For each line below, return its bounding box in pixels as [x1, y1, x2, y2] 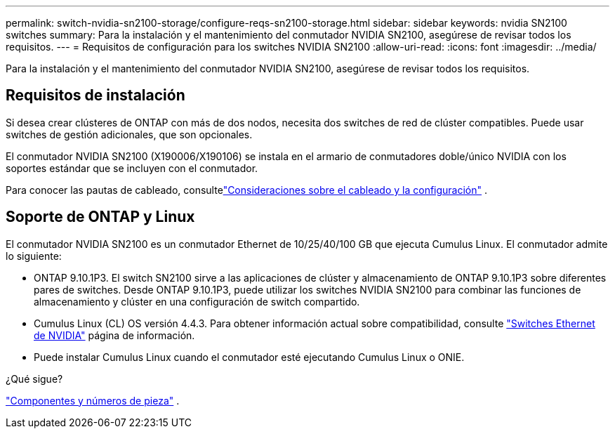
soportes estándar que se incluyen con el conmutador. [6, 162, 258, 174]
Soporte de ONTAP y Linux [6, 208, 195, 226]
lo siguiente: [6, 249, 62, 262]
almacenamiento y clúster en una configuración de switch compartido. [34, 295, 360, 308]
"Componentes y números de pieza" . [6, 394, 180, 407]
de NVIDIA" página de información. [34, 329, 195, 341]
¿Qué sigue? [6, 372, 63, 385]
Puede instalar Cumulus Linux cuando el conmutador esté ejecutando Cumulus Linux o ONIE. [34, 350, 465, 363]
